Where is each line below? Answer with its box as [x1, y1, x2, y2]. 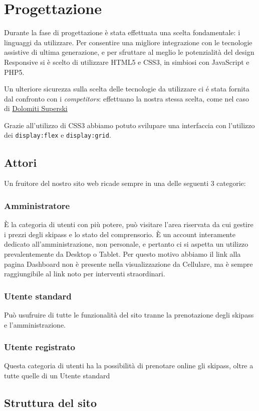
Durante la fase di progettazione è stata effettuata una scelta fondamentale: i [4, 27, 240, 38]
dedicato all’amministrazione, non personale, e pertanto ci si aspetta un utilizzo [4, 239, 248, 249]
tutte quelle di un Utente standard [4, 370, 110, 380]
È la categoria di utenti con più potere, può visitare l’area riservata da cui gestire [4, 219, 253, 230]
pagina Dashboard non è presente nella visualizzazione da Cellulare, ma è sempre [4, 258, 253, 269]
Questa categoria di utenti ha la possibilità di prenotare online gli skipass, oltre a [4, 360, 253, 371]
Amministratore [4, 199, 70, 212]
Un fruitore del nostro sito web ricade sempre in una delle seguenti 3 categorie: [4, 178, 246, 188]
